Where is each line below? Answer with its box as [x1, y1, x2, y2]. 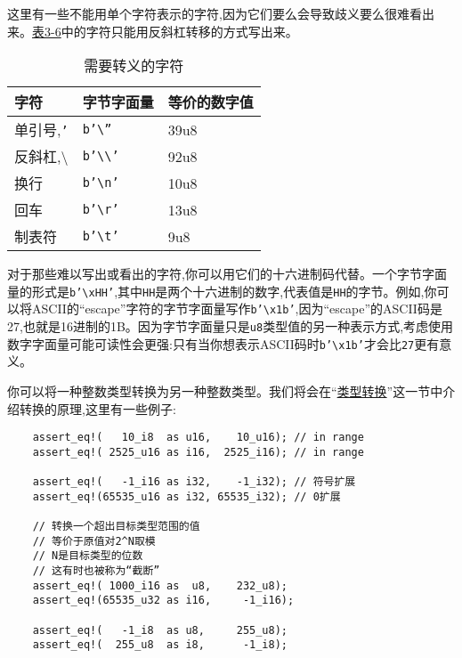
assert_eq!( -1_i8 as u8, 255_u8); [32, 623, 288, 637]
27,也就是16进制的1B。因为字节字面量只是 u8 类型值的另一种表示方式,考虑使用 [7, 317, 454, 336]
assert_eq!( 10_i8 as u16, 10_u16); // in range [32, 431, 364, 444]
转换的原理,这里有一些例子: [19, 399, 176, 418]
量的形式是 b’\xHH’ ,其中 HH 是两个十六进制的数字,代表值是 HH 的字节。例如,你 [7, 281, 437, 300]
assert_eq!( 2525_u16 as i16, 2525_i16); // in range [32, 445, 364, 459]
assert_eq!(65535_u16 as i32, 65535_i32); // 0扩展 [32, 490, 341, 503]
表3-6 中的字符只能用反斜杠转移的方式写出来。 [32, 21, 298, 40]
